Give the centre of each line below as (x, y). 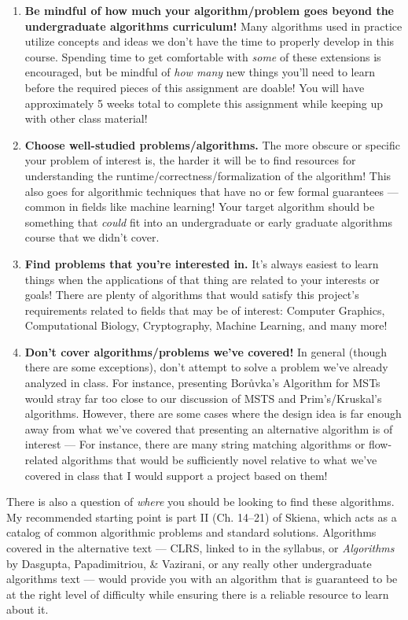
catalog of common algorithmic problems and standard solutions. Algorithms (191, 532)
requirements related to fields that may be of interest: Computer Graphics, (205, 310)
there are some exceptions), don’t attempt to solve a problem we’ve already (206, 367)
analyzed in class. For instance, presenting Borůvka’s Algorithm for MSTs (202, 383)
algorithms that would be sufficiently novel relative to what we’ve (219, 460)
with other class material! (86, 118)
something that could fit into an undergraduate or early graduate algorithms (208, 221)
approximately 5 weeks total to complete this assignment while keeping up (204, 103)
